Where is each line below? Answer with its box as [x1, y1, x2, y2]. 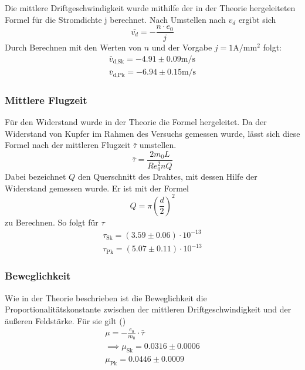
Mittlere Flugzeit [5, 92, 87, 107]
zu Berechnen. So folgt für [5, 216, 99, 228]
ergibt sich [238, 13, 276, 25]
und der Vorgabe [151, 41, 212, 53]
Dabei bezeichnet [5, 170, 66, 182]
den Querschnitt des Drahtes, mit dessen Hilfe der [77, 170, 257, 182]
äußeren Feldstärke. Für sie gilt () [5, 314, 126, 327]
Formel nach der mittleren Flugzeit [5, 139, 131, 151]
